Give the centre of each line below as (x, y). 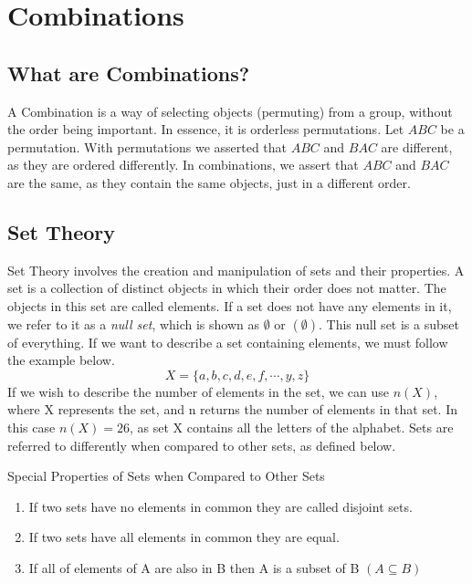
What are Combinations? (129, 73)
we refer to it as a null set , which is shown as (134, 323)
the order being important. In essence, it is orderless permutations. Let (206, 129)
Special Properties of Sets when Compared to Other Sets (166, 476)
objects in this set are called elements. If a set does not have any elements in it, (230, 305)
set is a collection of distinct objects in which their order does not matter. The (227, 288)
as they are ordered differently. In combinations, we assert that (183, 165)
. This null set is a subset (388, 323)
